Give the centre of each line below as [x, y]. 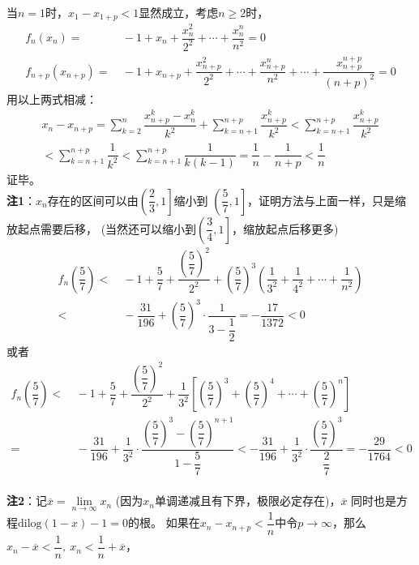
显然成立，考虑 [179, 12]
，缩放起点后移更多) [285, 228]
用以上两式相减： [52, 98]
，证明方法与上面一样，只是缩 [327, 200]
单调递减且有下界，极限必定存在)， [248, 501]
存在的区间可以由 [93, 200]
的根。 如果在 [164, 522]
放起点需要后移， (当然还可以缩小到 [102, 228]
